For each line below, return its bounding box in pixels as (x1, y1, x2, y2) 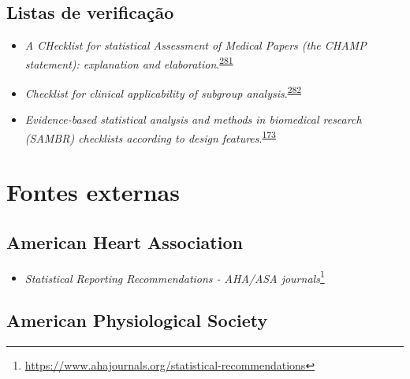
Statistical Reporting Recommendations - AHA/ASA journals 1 (24, 267, 325, 286)
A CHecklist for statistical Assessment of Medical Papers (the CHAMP (24, 37, 367, 54)
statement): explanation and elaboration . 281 (24, 53, 233, 72)
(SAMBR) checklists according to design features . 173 (24, 127, 276, 146)
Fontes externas (6, 176, 180, 208)
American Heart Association (6, 229, 243, 254)
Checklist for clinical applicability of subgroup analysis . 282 (24, 83, 302, 101)
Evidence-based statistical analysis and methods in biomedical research (24, 111, 362, 128)
